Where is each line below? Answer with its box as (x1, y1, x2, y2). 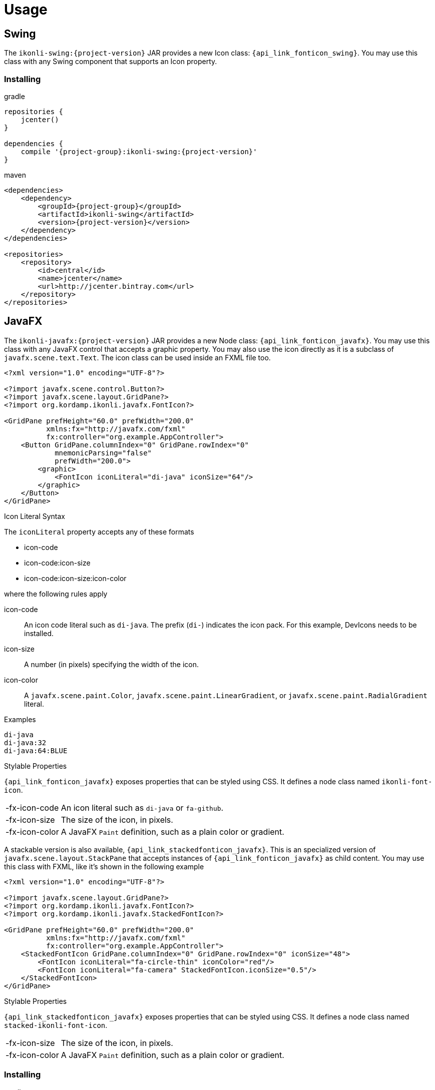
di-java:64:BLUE (4, 746, 68, 755)
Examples (4, 715, 36, 724)
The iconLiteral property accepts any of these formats (4, 527, 194, 536)
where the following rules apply (4, 589, 108, 598)
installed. (24, 629, 54, 638)
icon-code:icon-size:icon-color (24, 574, 127, 583)
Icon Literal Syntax (4, 511, 66, 520)
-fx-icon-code (6, 802, 59, 813)
